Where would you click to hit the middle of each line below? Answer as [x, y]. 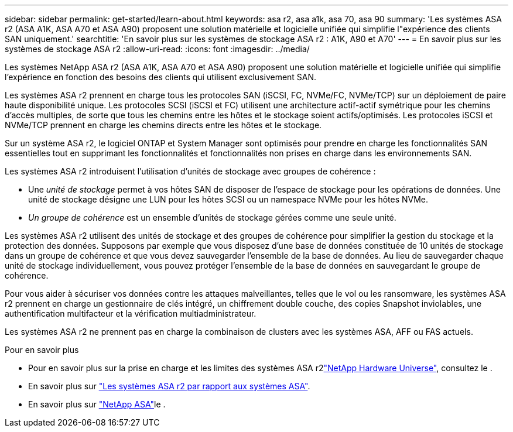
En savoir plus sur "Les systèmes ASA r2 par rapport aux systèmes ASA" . [169, 386]
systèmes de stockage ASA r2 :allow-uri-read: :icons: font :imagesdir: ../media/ [157, 49]
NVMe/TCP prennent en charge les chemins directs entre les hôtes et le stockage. [163, 125]
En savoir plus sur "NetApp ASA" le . [97, 404]
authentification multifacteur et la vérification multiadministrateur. [131, 313]
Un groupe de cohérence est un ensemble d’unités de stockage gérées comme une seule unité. [212, 217]
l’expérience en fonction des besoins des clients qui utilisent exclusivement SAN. [161, 77]
